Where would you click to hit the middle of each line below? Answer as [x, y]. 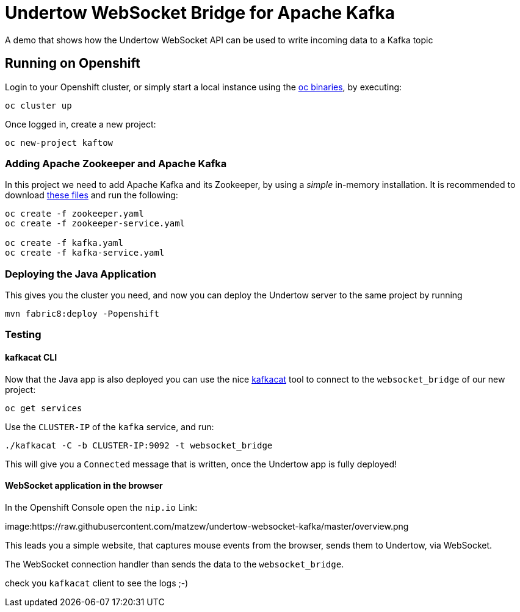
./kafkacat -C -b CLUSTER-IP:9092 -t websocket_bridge [139, 445]
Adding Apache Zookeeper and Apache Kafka [116, 163]
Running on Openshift [73, 63]
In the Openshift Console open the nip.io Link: [101, 507]
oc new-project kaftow [59, 142]
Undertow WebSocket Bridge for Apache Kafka [200, 13]
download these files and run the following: [92, 195]
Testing [23, 335]
